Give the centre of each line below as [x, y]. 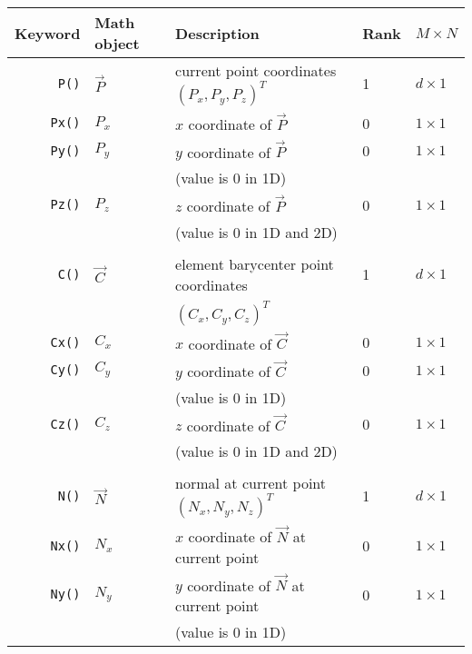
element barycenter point [255, 263]
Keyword [48, 33]
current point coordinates [256, 70]
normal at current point [251, 483]
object [117, 43]
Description [217, 33]
